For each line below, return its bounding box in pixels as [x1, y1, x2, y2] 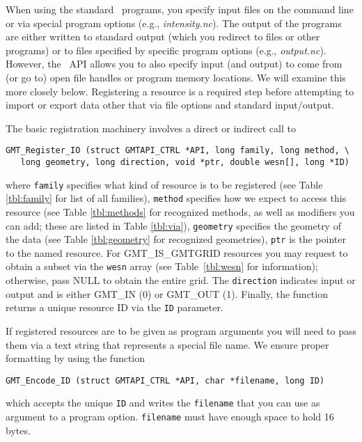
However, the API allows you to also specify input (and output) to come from [6, 56, 343, 71]
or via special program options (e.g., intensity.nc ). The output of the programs [6, 15, 342, 30]
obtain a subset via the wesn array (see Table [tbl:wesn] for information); [6, 259, 318, 274]
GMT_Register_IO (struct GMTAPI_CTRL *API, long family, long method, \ [6, 145, 349, 156]
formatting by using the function [6, 351, 145, 365]
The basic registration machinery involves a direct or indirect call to [6, 120, 296, 135]
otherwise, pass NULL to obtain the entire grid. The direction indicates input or [6, 273, 356, 287]
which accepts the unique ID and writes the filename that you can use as [6, 395, 320, 410]
